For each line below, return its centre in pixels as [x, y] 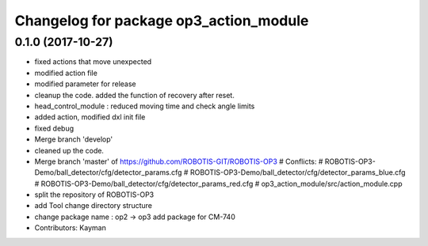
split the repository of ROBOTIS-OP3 [94, 195]
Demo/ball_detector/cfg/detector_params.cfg [108, 172]
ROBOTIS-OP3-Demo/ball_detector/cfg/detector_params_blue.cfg [298, 172]
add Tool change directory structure [93, 206]
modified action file [66, 73]
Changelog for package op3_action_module [162, 21]
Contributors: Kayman [70, 228]
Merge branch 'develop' [74, 139]
